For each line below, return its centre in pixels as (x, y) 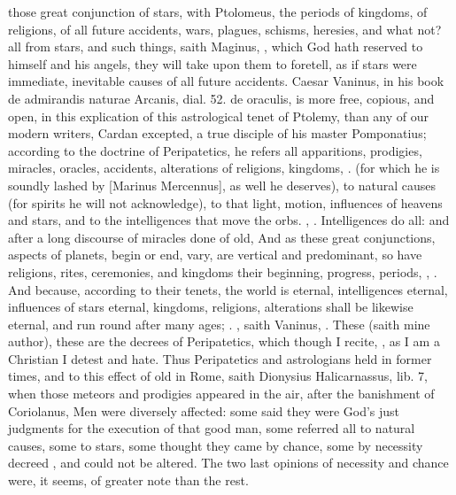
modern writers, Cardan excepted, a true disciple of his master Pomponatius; (217, 133)
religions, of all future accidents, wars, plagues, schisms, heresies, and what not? (225, 29)
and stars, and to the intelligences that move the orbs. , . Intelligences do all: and (229, 220)
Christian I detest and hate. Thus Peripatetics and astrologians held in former (220, 358)
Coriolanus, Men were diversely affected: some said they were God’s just (204, 410)
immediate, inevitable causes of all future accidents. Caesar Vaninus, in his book (226, 81)
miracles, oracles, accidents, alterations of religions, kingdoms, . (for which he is (224, 168)
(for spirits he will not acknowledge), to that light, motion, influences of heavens (225, 202)
